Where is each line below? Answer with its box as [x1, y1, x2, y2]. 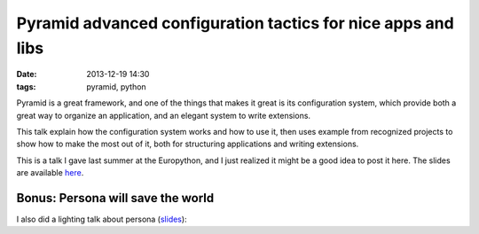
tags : [16, 81, 36, 92]
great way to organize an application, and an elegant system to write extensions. [16, 110, 310, 121]
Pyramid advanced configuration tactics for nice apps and [16, 13, 454, 33]
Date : [16, 69, 37, 80]
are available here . [16, 168, 84, 178]
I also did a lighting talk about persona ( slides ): [16, 214, 187, 224]
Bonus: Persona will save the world [16, 191, 215, 206]
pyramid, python [86, 81, 146, 92]
